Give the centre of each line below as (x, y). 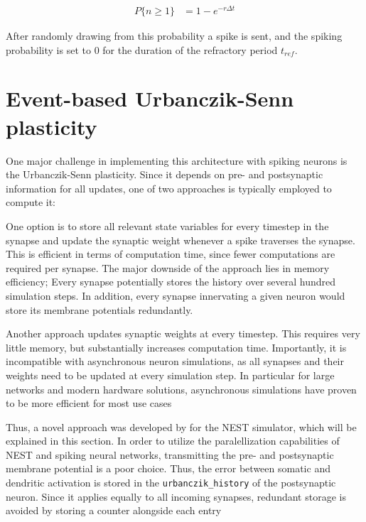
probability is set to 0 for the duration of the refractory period (142, 49)
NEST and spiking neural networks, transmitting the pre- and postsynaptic (170, 454)
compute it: (31, 202)
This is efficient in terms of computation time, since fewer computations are (171, 254)
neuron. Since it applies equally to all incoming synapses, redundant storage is (176, 496)
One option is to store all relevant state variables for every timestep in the (167, 225)
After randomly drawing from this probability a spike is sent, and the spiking (174, 36)
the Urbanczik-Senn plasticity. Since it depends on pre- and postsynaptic (165, 174)
